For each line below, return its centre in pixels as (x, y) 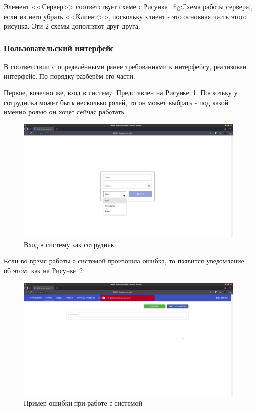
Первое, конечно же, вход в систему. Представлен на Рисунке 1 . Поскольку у (121, 93)
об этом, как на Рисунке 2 (43, 270)
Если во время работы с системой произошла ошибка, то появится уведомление (124, 261)
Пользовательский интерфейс (59, 48)
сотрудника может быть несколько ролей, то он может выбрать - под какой (116, 102)
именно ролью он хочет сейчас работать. (65, 112)
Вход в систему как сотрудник (69, 244)
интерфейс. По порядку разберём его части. (70, 76)
